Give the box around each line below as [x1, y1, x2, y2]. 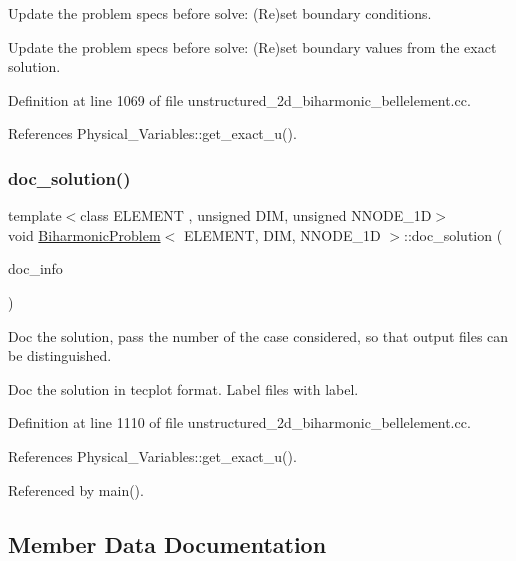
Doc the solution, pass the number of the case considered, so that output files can [8, 325, 509, 346]
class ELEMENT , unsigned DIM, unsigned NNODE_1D [80, 205, 432, 226]
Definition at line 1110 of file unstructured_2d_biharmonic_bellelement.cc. [8, 412, 471, 433]
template [8, 205, 62, 226]
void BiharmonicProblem [8, 224, 161, 245]
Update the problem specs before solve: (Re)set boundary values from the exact [8, 36, 497, 57]
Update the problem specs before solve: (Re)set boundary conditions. [8, 3, 432, 23]
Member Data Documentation [8, 528, 327, 559]
